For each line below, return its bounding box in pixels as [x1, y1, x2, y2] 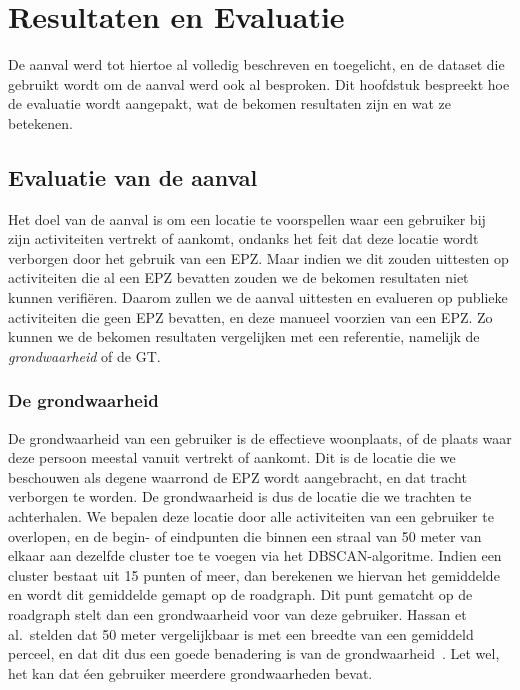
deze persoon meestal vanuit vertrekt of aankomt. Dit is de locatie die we [8, 447, 456, 468]
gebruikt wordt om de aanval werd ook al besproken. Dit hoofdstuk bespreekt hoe [8, 73, 510, 94]
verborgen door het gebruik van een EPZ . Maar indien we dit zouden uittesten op [8, 247, 509, 268]
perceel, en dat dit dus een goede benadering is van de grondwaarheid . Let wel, [8, 643, 500, 664]
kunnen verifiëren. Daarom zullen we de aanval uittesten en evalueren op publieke [8, 287, 508, 308]
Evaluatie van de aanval [8, 161, 258, 192]
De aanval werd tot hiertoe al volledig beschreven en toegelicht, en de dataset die [8, 54, 505, 75]
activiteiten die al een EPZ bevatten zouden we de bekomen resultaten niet [8, 267, 469, 288]
